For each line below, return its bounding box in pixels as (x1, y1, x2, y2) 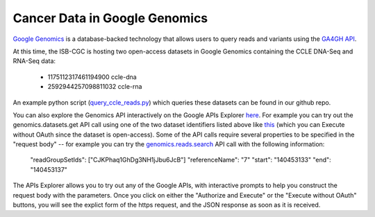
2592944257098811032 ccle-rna (47, 83, 142, 91)
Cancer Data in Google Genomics (12, 10, 208, 26)
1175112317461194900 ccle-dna (47, 73, 137, 81)
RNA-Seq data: (12, 57, 56, 65)
